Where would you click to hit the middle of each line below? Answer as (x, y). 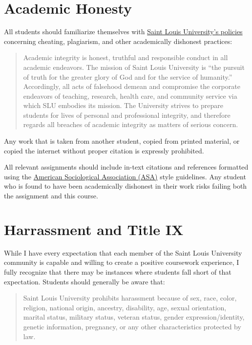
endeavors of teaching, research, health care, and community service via (130, 96)
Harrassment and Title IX (94, 229)
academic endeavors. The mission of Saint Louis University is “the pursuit (134, 67)
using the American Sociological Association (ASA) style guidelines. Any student (125, 176)
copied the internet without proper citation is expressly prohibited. (104, 150)
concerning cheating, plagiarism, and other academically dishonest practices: (118, 41)
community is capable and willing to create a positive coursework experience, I (122, 262)
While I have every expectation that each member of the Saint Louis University (123, 252)
